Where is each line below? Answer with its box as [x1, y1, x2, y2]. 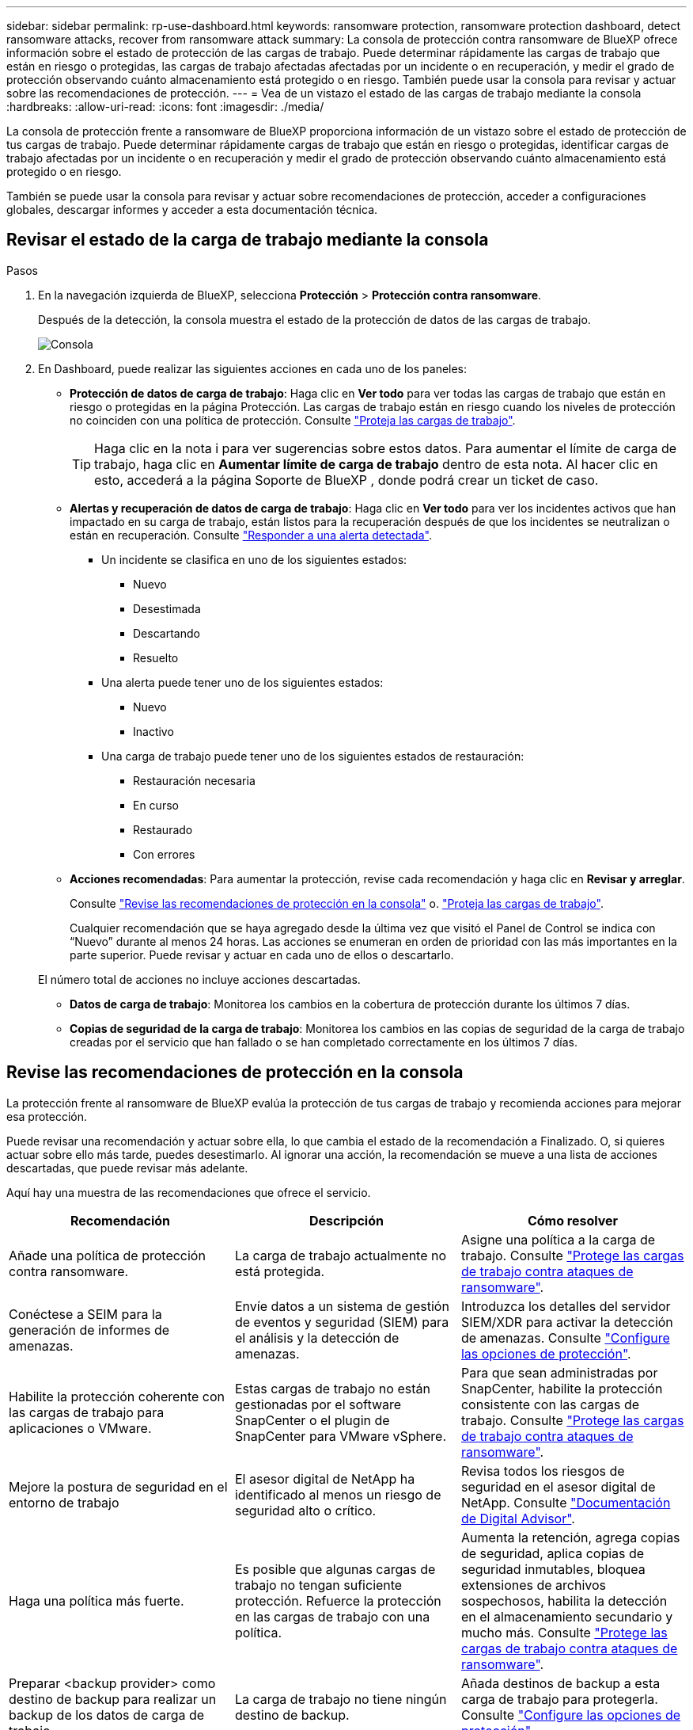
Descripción [309, 1212, 384, 1229]
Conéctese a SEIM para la [9, 1305, 162, 1322]
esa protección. [6, 1109, 88, 1123]
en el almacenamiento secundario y [460, 1608, 673, 1625]
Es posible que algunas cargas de [234, 1560, 436, 1577]
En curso [133, 798, 179, 812]
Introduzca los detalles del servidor [460, 1297, 671, 1314]
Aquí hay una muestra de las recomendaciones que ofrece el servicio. [6, 1185, 371, 1199]
